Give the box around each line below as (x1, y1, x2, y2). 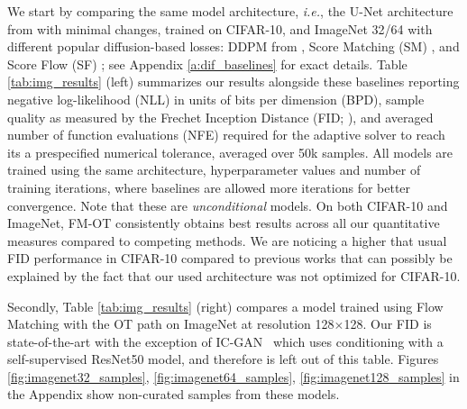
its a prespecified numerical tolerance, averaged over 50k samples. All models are (7, 142, 453, 161)
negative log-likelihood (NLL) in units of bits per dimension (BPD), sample (7, 89, 425, 108)
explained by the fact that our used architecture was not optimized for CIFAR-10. (7, 266, 461, 285)
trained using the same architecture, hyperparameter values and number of (7, 160, 421, 179)
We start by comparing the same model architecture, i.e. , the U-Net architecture (7, 2, 453, 20)
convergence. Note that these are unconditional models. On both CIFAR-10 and (7, 195, 448, 214)
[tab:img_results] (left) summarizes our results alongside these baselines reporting (7, 72, 460, 91)
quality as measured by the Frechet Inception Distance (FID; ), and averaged (7, 107, 434, 126)
